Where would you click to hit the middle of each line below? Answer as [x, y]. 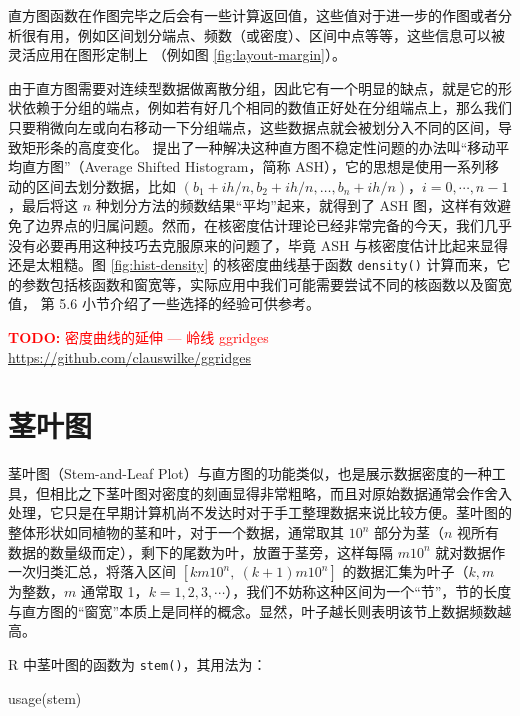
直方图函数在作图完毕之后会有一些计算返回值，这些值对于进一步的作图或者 [253, 15]
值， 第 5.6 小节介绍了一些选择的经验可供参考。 [164, 303]
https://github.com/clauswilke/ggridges [129, 356]
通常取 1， [114, 591]
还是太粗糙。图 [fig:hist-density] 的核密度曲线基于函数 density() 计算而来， [252, 264]
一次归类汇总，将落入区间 [92, 571]
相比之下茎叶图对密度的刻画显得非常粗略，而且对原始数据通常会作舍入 [280, 492]
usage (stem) [45, 697]
